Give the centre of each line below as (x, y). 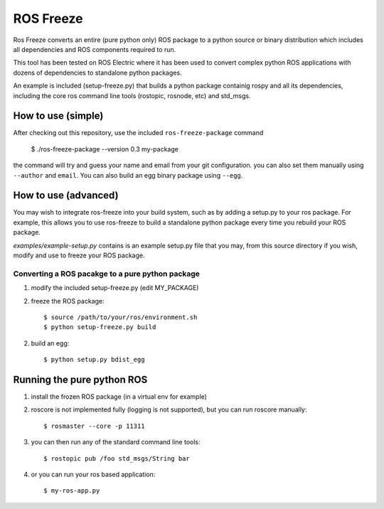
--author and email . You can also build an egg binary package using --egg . (128, 175)
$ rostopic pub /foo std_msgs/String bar (117, 458)
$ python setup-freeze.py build (100, 327)
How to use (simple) (58, 116)
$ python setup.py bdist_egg (94, 360)
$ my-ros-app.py (72, 491)
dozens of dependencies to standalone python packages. (97, 73)
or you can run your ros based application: (93, 474)
